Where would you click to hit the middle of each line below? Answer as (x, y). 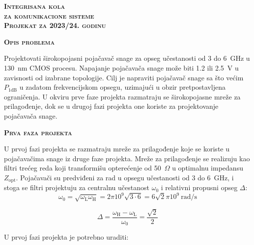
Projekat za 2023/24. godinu (55, 25)
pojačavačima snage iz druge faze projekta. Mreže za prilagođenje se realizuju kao (127, 158)
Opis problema (29, 41)
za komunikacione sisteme (49, 15)
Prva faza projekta (38, 132)
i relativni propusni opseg (199, 187)
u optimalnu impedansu (208, 168)
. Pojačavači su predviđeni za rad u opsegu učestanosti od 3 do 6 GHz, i (125, 177)
